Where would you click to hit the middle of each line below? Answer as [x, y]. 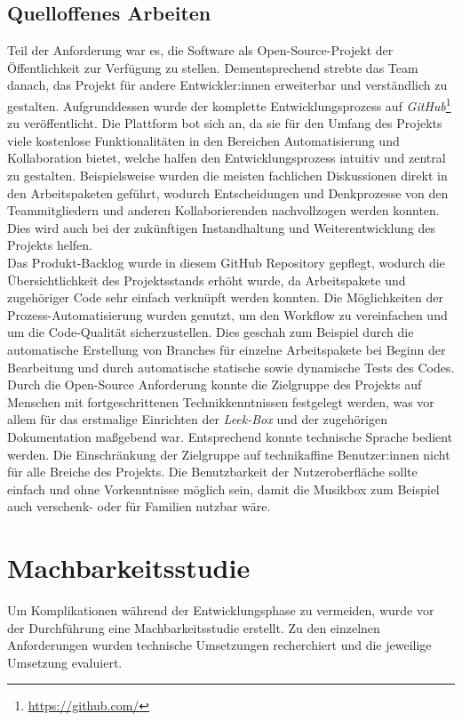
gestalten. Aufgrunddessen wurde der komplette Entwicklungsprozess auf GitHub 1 [229, 104]
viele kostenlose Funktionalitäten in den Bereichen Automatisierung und [203, 140]
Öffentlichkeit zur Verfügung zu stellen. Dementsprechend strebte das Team [213, 67]
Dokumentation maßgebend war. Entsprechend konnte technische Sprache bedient [230, 436]
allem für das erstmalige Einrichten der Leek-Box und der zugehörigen [197, 419]
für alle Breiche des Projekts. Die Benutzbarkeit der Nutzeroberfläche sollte [212, 472]
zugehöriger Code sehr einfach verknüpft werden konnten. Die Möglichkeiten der [225, 297]
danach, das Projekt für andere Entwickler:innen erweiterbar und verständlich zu [227, 85]
